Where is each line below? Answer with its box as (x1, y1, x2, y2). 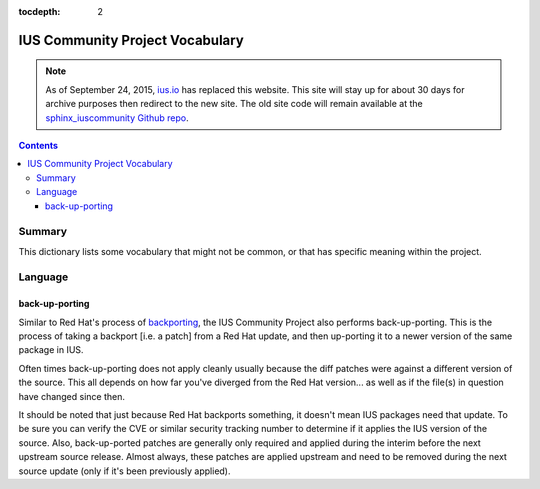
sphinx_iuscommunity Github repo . (45, 111, 189, 124)
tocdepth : (18, 6, 61, 17)
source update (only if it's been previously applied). (18, 465, 231, 477)
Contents (18, 139, 59, 151)
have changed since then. (18, 390, 125, 402)
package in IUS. (18, 344, 84, 356)
